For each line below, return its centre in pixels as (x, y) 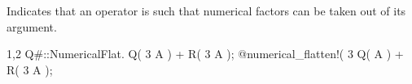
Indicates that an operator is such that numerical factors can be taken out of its (206, 10)
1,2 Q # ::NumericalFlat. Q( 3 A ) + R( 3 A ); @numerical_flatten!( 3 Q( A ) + (205, 54)
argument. (32, 26)
